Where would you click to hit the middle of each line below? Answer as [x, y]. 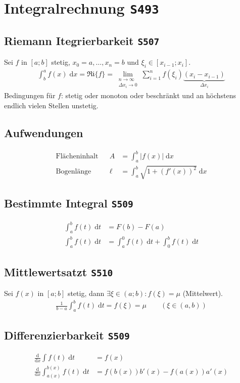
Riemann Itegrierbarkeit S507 [82, 40]
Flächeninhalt [77, 157]
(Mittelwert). [203, 293]
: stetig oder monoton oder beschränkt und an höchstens [149, 95]
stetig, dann [86, 293]
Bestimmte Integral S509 [69, 203]
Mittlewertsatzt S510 [59, 271]
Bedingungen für [30, 95]
